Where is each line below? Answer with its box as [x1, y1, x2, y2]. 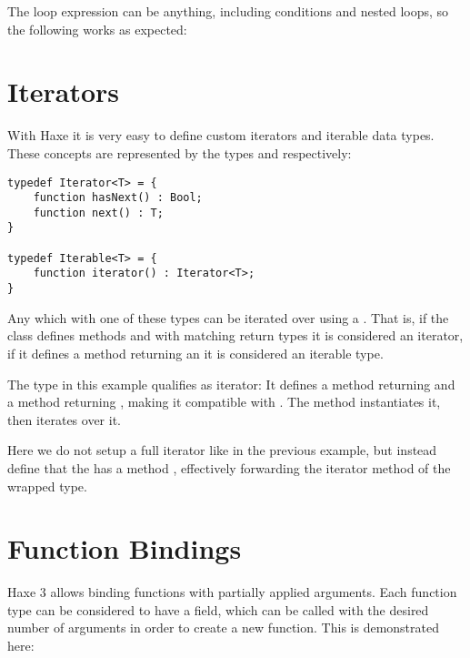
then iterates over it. [7, 410, 121, 429]
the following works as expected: [7, 19, 187, 38]
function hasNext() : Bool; [33, 191, 203, 205]
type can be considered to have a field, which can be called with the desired [7, 600, 429, 619]
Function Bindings [7, 530, 242, 567]
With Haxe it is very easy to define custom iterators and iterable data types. [7, 126, 435, 145]
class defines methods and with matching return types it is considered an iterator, [7, 326, 464, 345]
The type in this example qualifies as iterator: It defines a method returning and [7, 374, 455, 393]
